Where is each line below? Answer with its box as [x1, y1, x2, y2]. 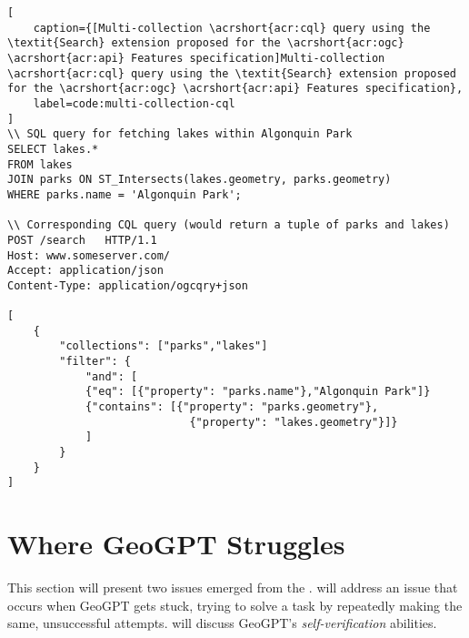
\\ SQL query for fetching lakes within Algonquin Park [7, 127, 353, 141]
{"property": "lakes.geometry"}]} [189, 415, 398, 429]
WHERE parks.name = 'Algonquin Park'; [7, 187, 242, 201]
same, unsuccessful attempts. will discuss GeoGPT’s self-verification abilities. [7, 613, 437, 633]
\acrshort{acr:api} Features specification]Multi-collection [7, 51, 385, 65]
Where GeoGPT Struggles [7, 525, 345, 562]
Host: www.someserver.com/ [7, 248, 170, 262]
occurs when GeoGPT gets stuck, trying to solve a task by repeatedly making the [7, 595, 463, 614]
